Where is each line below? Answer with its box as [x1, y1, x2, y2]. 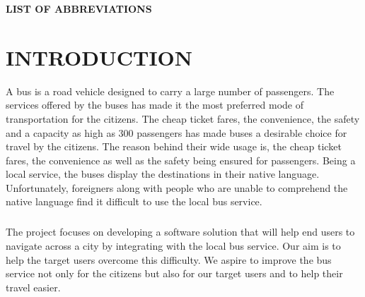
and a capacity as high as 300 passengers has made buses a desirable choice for [6, 125, 347, 140]
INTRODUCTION [6, 42, 193, 71]
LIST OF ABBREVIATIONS [6, 1, 152, 16]
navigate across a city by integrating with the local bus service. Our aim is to [6, 238, 341, 253]
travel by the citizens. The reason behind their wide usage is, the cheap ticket [6, 139, 342, 154]
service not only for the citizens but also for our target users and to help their [6, 266, 343, 281]
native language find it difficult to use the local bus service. [6, 194, 262, 209]
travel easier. [6, 279, 61, 294]
